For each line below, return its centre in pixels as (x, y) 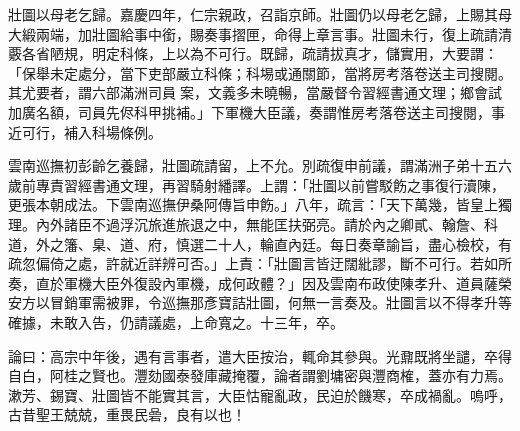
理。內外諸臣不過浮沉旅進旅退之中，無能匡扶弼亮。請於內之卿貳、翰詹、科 (253, 223)
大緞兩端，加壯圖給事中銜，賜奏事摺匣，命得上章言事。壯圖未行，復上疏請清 (260, 33)
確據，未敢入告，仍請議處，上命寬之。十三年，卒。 (176, 321)
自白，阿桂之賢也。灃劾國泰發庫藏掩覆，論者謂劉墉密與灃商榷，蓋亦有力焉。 (260, 375)
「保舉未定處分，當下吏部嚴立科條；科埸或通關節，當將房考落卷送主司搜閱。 (260, 72)
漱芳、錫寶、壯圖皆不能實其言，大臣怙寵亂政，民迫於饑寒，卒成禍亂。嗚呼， (260, 394)
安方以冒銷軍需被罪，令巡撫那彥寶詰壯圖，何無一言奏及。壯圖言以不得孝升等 (260, 302)
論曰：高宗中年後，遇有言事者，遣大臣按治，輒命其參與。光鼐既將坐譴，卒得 (260, 355)
